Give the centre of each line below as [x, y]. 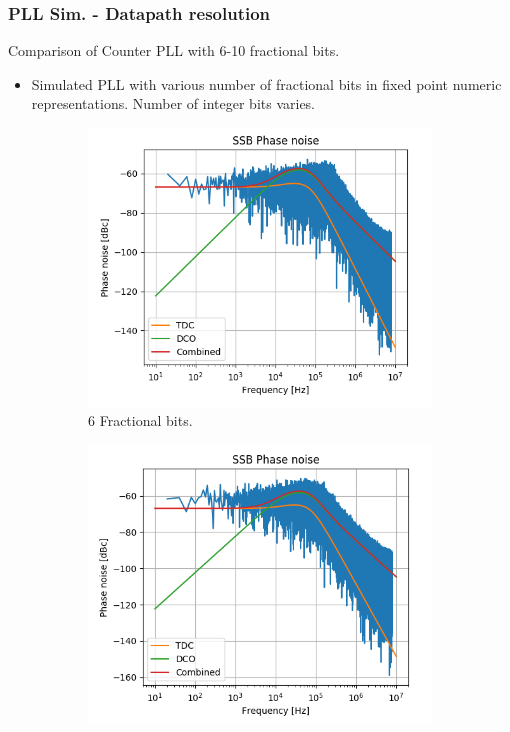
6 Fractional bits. [140, 420]
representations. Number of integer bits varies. [173, 103]
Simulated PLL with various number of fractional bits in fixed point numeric [266, 83]
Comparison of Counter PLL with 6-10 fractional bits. [174, 50]
